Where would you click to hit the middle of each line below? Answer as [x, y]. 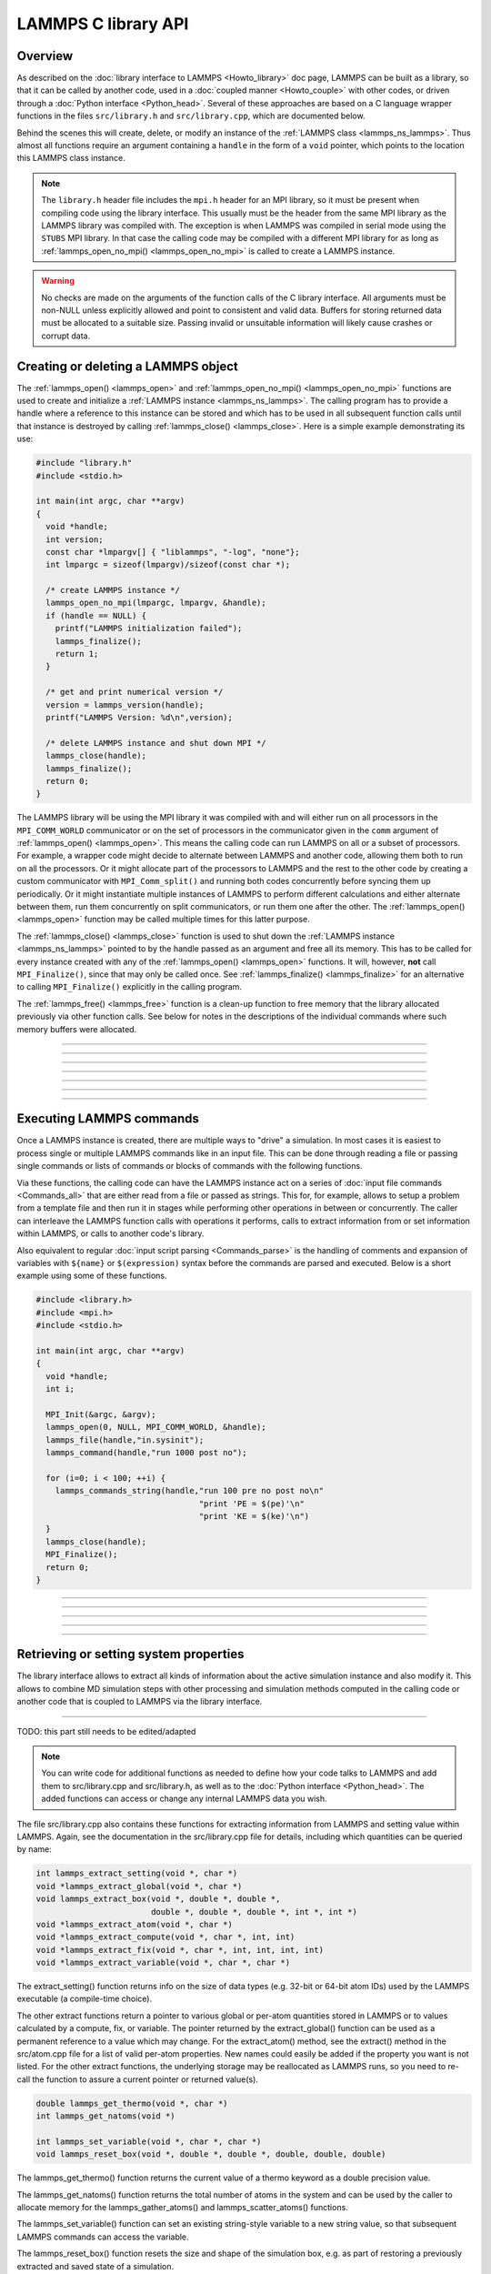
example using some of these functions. [92, 1276]
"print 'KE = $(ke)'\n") [254, 1516]
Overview [45, 56]
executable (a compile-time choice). [85, 1999]
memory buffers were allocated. [77, 1029]
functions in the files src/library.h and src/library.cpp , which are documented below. [191, 116]
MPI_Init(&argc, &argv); [101, 1414]
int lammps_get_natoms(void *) [106, 2116]
